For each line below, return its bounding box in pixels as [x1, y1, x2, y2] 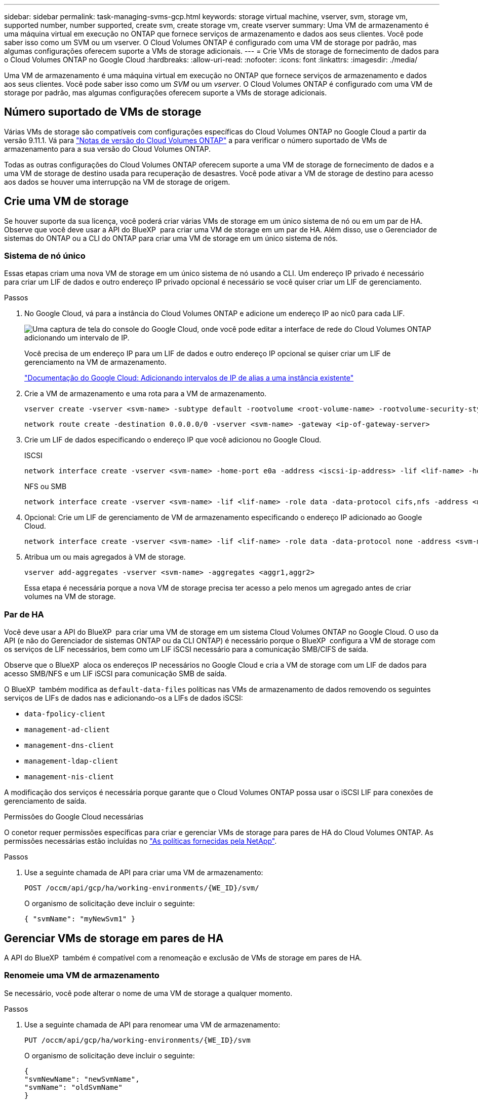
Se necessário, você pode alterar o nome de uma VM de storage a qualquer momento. [4, 988, 293, 997]
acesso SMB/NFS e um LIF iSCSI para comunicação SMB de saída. [4, 669, 227, 678]
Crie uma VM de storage [4, 195, 129, 208]
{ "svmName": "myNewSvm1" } [24, 915, 136, 923]
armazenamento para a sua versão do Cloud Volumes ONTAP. [4, 144, 211, 153]
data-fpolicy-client [24, 710, 106, 718]
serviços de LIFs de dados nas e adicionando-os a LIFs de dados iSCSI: [4, 694, 243, 703]
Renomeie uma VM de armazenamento [4, 970, 160, 981]
